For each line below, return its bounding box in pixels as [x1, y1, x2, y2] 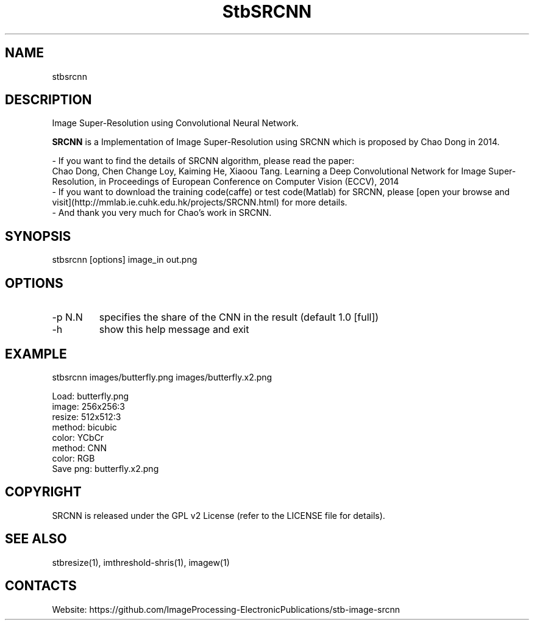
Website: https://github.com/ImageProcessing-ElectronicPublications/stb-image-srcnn [52, 604, 400, 615]
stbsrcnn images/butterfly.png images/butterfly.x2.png [52, 371, 272, 382]
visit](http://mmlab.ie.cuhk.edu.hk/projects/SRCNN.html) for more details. [52, 197, 347, 208]
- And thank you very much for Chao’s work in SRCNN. [52, 207, 272, 218]
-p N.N [52, 311, 83, 324]
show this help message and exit [99, 323, 249, 336]
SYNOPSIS [5, 228, 71, 244]
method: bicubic [52, 421, 117, 432]
